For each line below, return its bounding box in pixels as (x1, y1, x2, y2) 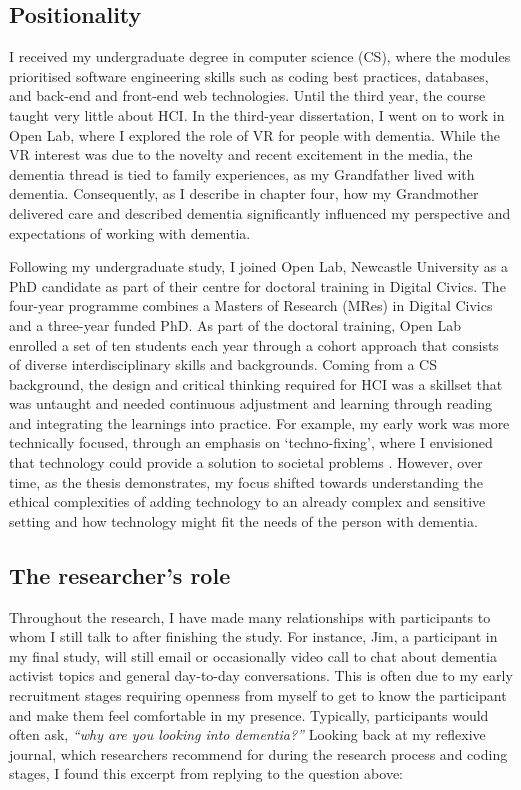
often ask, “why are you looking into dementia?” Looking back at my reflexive (9, 724, 486, 745)
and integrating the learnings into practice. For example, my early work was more (9, 412, 510, 433)
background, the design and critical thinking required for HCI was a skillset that (9, 373, 503, 394)
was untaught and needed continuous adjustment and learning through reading (9, 393, 493, 414)
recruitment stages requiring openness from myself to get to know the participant (9, 685, 507, 706)
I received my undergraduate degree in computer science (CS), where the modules (9, 46, 511, 67)
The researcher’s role (9, 559, 231, 590)
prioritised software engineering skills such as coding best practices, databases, (9, 65, 489, 86)
